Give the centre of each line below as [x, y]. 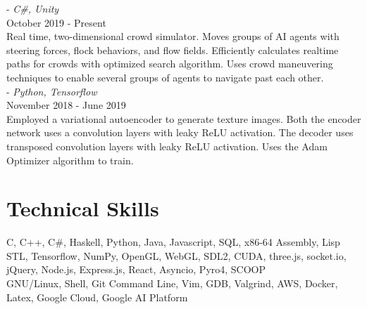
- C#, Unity [33, 8]
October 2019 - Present [56, 22]
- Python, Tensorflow [52, 91]
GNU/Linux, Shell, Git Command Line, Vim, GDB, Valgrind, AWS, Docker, [172, 283]
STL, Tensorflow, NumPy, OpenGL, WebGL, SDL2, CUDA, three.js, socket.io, [176, 255]
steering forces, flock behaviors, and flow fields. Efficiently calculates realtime [173, 50]
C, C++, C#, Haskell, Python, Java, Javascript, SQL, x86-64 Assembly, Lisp [173, 242]
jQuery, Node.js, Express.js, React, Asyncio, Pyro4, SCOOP [136, 269]
